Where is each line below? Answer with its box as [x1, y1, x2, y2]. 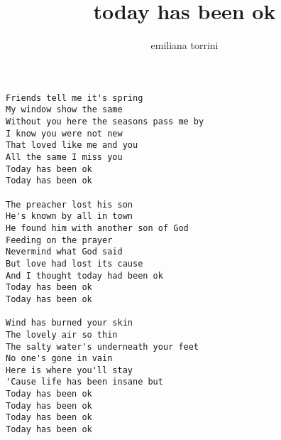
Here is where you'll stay [6, 365, 133, 375]
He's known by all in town [6, 211, 133, 222]
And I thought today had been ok [6, 270, 163, 281]
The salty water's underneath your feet [6, 341, 199, 352]
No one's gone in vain [6, 353, 113, 364]
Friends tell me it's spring [6, 92, 143, 103]
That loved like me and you [6, 140, 138, 151]
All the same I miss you [6, 152, 123, 162]
